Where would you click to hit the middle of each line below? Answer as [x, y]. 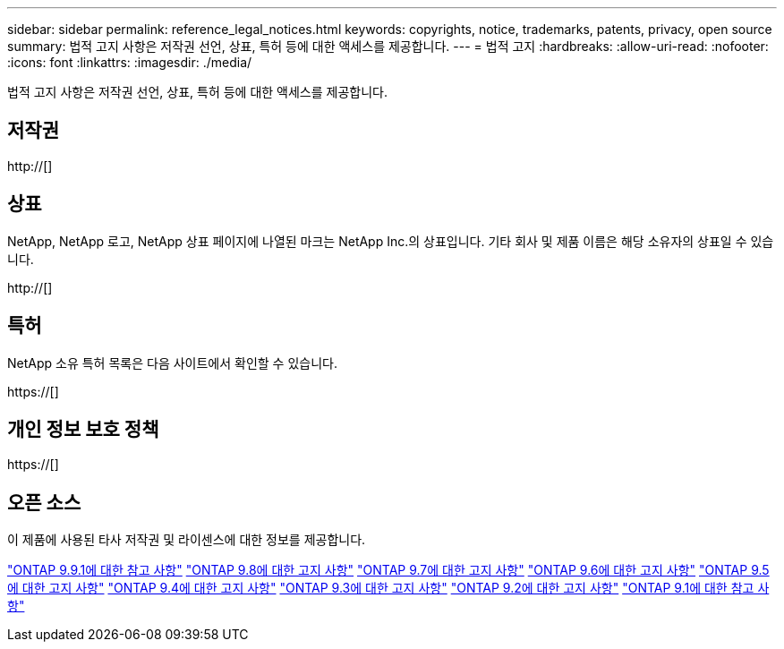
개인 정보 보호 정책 [83, 429]
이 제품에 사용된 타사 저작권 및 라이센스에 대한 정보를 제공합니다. [187, 540]
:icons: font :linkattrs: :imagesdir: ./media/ [130, 62]
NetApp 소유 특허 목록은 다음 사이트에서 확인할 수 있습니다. [172, 363]
